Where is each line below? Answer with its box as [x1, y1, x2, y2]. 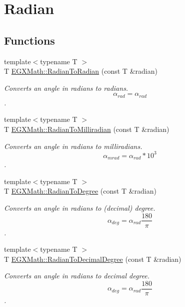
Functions [4, 32, 55, 48]
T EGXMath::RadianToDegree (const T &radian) [4, 186, 156, 196]
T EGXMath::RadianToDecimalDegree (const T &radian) [4, 253, 181, 264]
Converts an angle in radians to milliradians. [4, 140, 142, 151]
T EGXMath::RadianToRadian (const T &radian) [4, 66, 157, 76]
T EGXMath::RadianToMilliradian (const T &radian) [4, 124, 169, 134]
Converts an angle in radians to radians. [4, 82, 128, 93]
